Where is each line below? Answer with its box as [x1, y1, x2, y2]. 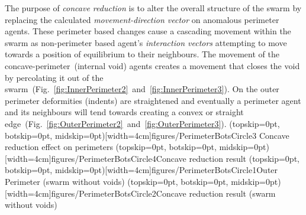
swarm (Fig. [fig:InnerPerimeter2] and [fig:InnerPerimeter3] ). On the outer [5, 83, 279, 95]
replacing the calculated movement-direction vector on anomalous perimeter [5, 13, 279, 25]
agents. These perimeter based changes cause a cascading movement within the [5, 25, 291, 37]
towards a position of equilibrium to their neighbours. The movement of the [5, 48, 279, 60]
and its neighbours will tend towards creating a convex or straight [5, 106, 244, 118]
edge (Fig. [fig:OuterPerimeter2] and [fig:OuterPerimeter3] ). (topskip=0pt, [5, 117, 280, 129]
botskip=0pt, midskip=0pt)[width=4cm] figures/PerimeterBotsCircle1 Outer [5, 164, 278, 176]
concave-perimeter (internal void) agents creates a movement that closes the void [5, 59, 300, 71]
